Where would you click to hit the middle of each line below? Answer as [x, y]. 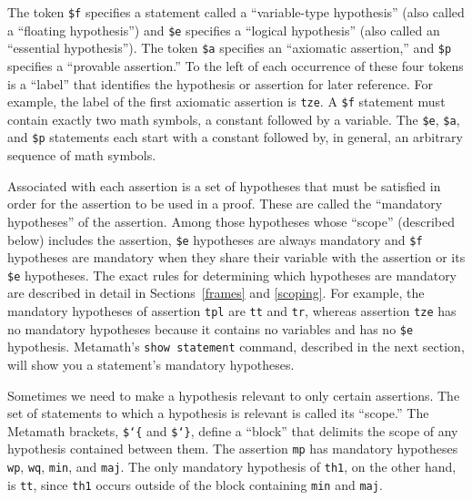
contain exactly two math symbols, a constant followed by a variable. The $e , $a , [234, 119]
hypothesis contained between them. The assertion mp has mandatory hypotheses [233, 449]
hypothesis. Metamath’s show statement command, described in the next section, [236, 347]
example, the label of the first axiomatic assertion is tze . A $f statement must [226, 102]
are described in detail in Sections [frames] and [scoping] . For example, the [216, 293]
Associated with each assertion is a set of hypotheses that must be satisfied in [224, 185]
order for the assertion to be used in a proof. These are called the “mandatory [225, 204]
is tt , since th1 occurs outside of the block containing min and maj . [195, 484]
